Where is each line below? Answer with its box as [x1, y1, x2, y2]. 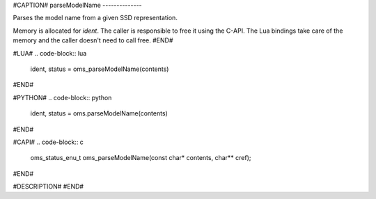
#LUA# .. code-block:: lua [13, 49, 87, 57]
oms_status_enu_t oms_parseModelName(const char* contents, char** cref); [30, 154, 251, 162]
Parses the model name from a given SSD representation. [13, 14, 178, 22]
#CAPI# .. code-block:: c [13, 138, 84, 146]
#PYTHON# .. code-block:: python [13, 93, 112, 102]
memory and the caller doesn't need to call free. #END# [13, 36, 173, 45]
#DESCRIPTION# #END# [13, 182, 84, 191]
